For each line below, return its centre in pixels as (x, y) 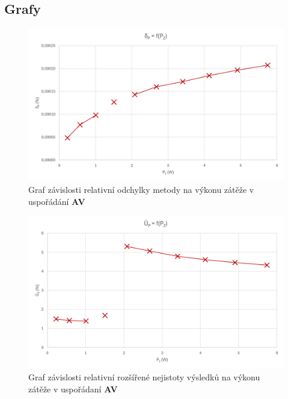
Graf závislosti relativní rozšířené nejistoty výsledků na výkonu (144, 377)
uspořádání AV (57, 201)
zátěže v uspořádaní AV (73, 388)
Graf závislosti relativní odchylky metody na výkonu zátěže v (141, 190)
